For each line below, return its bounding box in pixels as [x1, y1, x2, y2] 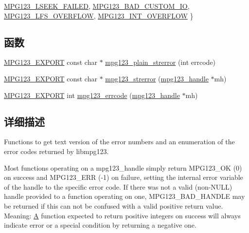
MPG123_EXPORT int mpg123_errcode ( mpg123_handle [4, 90, 180, 100]
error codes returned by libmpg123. [4, 146, 109, 156]
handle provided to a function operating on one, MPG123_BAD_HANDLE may [4, 191, 245, 201]
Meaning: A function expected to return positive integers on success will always [4, 210, 241, 220]
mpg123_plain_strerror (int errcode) [105, 57, 215, 67]
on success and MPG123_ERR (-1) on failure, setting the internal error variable [4, 172, 243, 182]
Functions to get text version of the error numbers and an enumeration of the [4, 136, 235, 147]
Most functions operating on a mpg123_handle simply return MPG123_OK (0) [4, 162, 242, 173]
